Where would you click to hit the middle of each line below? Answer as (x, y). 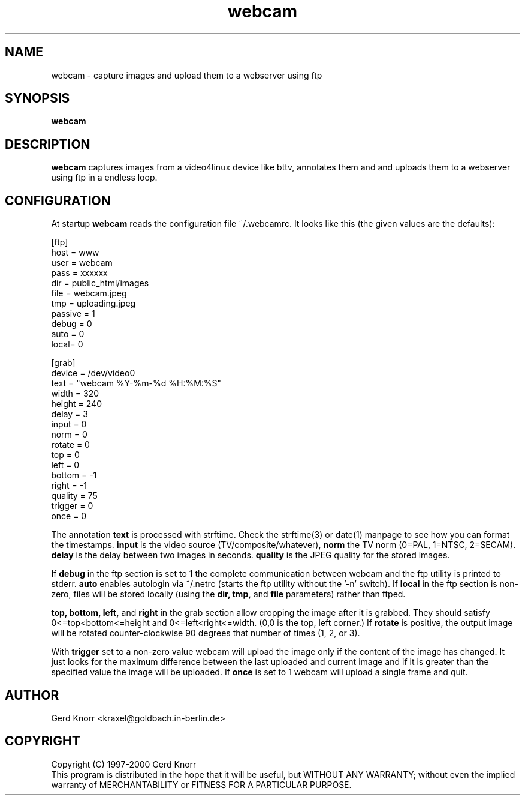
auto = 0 (68, 334)
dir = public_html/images (100, 283)
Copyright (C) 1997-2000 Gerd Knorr (124, 764)
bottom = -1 (74, 475)
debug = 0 (72, 324)
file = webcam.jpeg (89, 293)
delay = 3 (70, 414)
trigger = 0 (72, 506)
